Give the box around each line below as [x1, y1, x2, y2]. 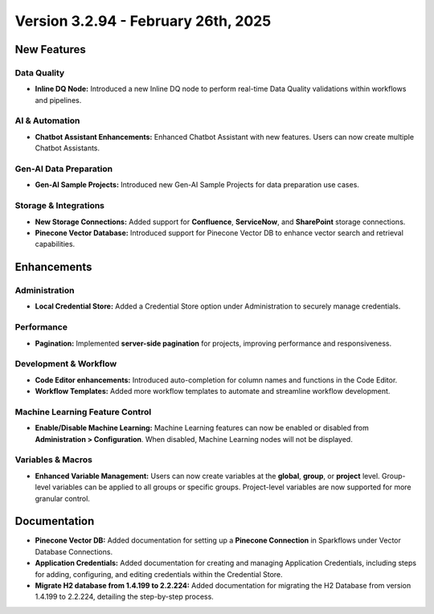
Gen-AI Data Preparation [14, 163, 113, 174]
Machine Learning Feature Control [14, 406, 152, 417]
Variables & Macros [14, 454, 92, 465]
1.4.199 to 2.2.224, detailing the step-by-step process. [35, 591, 215, 602]
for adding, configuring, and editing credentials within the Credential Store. [35, 569, 283, 579]
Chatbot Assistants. [35, 143, 100, 153]
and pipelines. [35, 95, 82, 104]
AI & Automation [14, 115, 80, 126]
